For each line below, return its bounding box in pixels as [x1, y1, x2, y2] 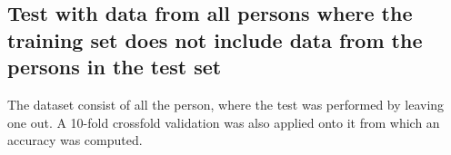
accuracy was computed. [7, 131, 143, 150]
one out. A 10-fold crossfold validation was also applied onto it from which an [7, 112, 440, 131]
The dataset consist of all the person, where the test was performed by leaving [7, 94, 445, 113]
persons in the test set [7, 53, 222, 81]
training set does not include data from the [7, 25, 423, 53]
